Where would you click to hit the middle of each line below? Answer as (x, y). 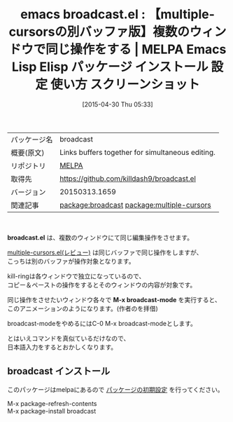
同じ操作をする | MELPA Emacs (136, 49)
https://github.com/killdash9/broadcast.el (127, 178)
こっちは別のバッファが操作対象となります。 (71, 261)
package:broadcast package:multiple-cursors (135, 205)
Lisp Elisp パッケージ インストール (110, 67)
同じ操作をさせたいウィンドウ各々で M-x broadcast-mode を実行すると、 (114, 299)
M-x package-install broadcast (52, 411)
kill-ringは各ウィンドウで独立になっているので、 (76, 276)
